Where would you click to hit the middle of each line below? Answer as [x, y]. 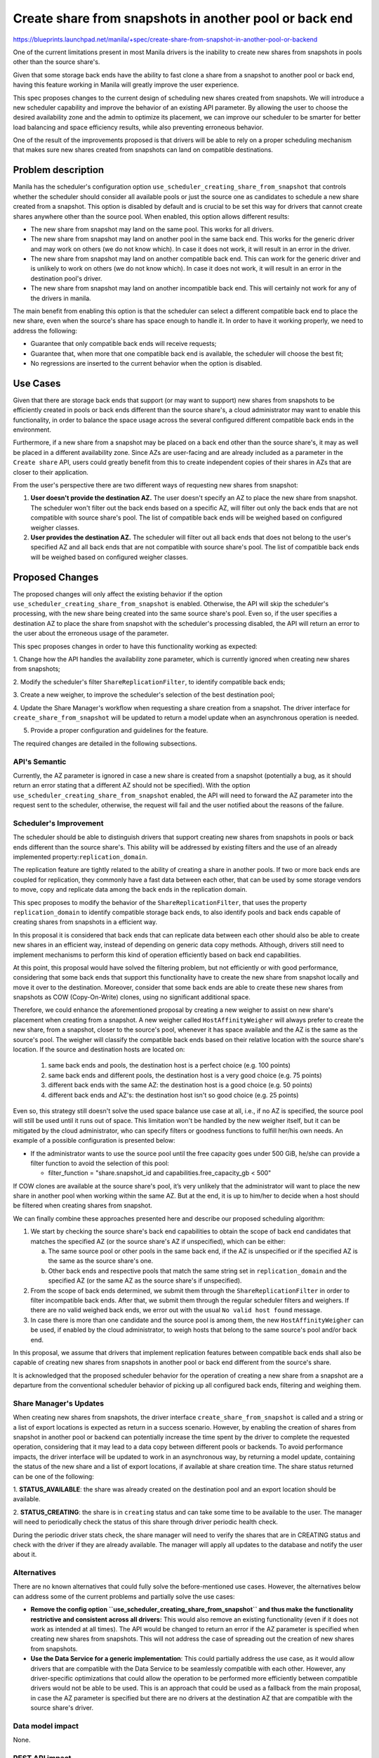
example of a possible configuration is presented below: [94, 1141]
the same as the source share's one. [101, 1261]
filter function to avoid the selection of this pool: [100, 1163]
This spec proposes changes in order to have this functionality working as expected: [135, 646]
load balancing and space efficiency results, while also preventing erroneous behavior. [138, 127]
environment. [32, 430]
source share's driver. [62, 1708]
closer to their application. [51, 472]
